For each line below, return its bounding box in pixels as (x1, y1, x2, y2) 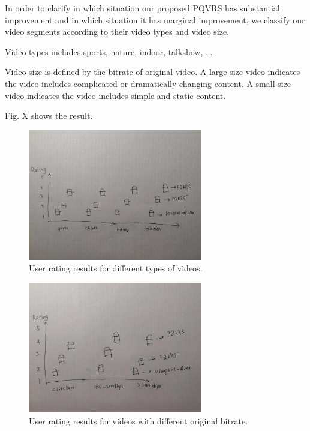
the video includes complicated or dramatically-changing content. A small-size (5, 77, 291, 89)
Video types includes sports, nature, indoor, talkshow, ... (5, 45, 213, 58)
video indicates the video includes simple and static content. (5, 89, 226, 101)
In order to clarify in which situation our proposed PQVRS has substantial (5, 2, 280, 14)
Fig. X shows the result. (5, 109, 93, 122)
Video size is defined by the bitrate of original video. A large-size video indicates (5, 65, 300, 78)
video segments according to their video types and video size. (5, 25, 230, 38)
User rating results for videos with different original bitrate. (29, 414, 248, 427)
